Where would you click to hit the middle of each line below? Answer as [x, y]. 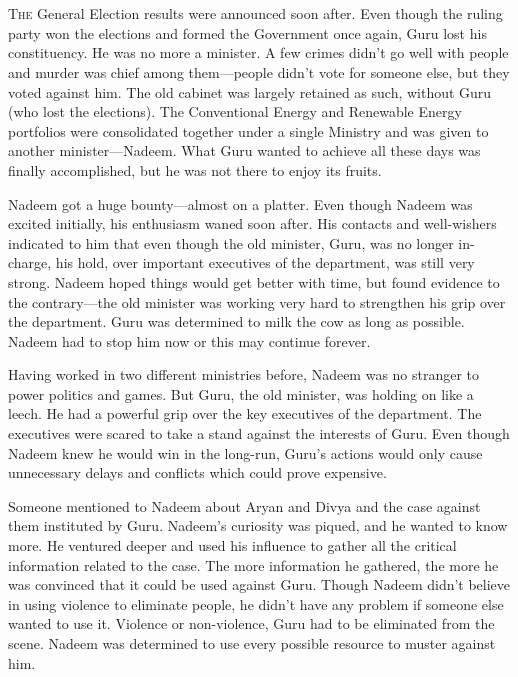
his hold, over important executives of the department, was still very [265, 262]
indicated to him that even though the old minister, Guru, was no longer [231, 242]
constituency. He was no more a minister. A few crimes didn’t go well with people [258, 52]
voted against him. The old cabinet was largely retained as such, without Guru [250, 91]
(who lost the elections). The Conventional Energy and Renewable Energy [235, 111]
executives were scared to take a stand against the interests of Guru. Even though [259, 433]
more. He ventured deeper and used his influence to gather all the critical [232, 545]
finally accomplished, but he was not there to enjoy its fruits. [195, 169]
